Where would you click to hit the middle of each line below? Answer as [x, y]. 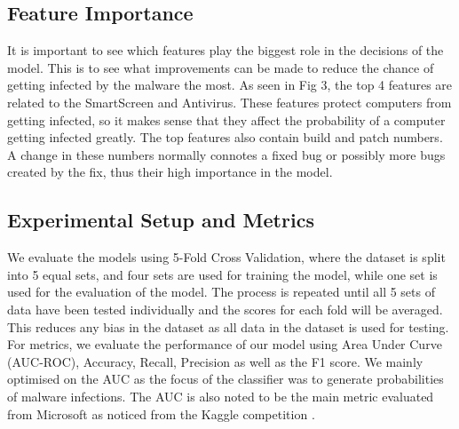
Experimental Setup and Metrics [161, 220]
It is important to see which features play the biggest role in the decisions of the [226, 50]
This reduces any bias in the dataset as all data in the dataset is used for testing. [228, 326]
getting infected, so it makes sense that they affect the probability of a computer [226, 119]
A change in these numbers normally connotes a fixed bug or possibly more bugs [226, 154]
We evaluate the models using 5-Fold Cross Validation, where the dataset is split [226, 257]
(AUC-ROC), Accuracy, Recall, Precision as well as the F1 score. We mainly [215, 361]
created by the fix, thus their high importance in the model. [170, 172]
